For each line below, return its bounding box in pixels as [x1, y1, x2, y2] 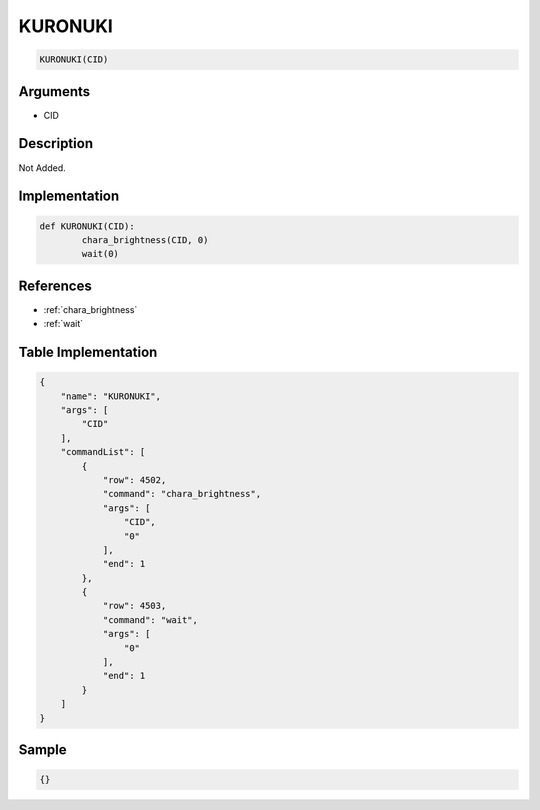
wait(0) [81, 248, 120, 260]
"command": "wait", [102, 614, 199, 625]
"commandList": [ [60, 446, 146, 458]
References [18, 277, 92, 294]
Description [18, 135, 94, 152]
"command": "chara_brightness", [102, 488, 262, 500]
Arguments [18, 83, 91, 100]
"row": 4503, [102, 600, 167, 612]
